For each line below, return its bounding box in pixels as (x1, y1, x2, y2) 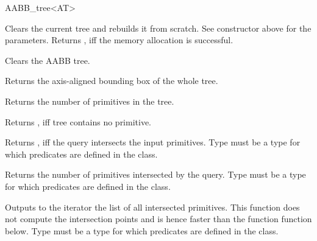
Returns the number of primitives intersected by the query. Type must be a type (5, 168, 306, 181)
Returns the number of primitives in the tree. (5, 94, 174, 107)
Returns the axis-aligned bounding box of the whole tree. (5, 74, 218, 87)
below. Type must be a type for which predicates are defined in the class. (5, 224, 279, 237)
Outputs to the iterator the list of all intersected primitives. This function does (5, 200, 300, 213)
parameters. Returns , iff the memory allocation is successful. (5, 33, 233, 46)
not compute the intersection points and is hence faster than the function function (5, 212, 312, 225)
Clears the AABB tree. (5, 54, 90, 66)
